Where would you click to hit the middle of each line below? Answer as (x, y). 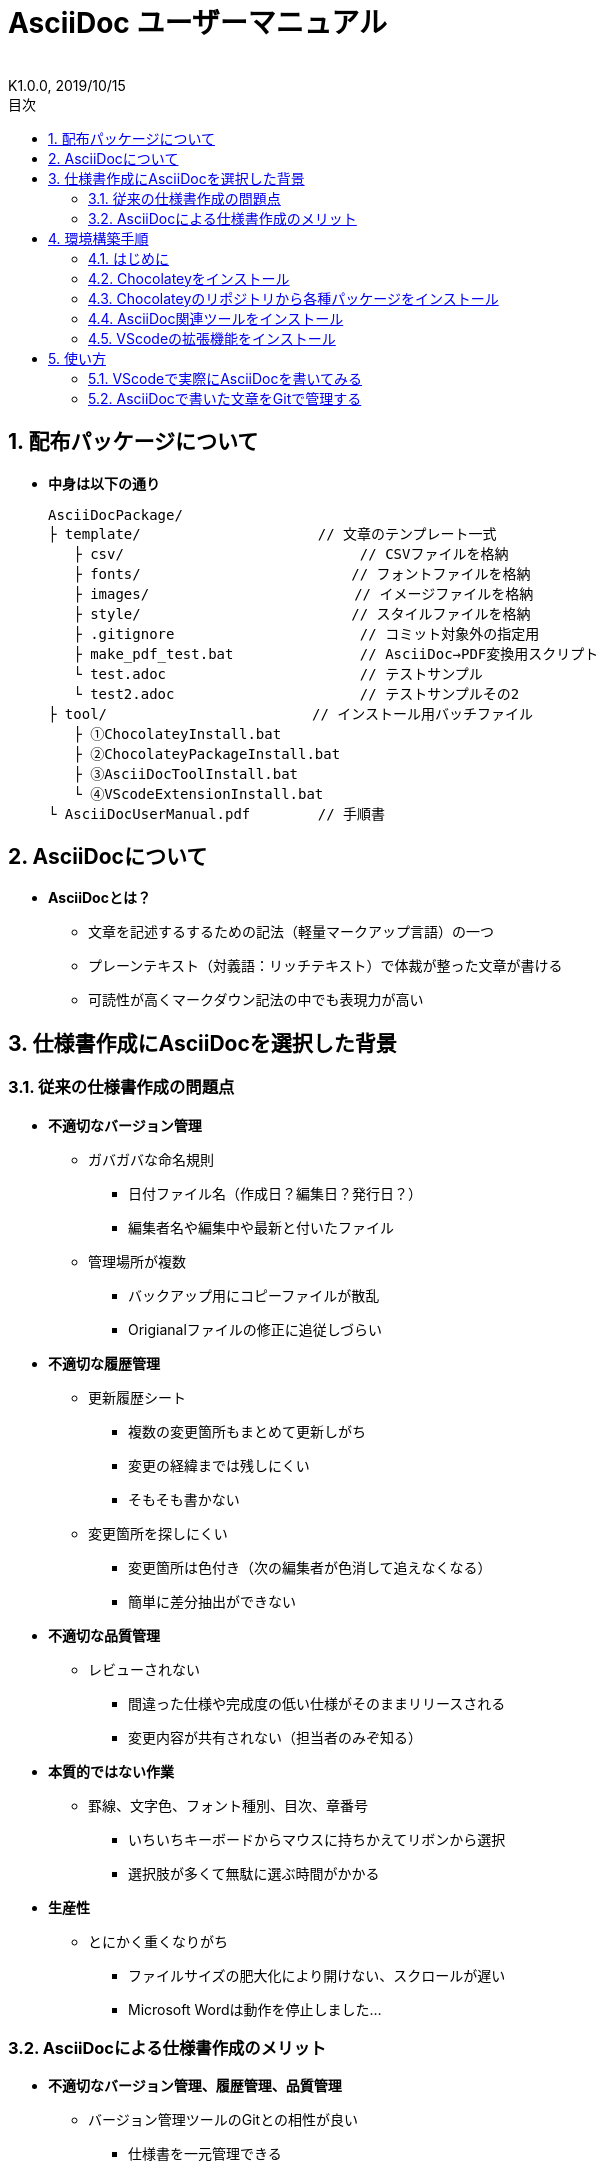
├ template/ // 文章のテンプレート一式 (272, 533)
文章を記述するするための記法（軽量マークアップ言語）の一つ (291, 932)
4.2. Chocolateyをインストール (189, 278)
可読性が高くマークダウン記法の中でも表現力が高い (256, 1000)
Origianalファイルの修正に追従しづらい (255, 1329)
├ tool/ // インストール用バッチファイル (291, 713)
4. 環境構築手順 (98, 238)
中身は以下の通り (104, 483)
